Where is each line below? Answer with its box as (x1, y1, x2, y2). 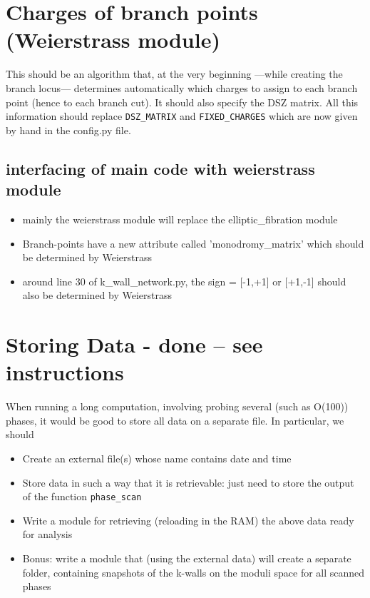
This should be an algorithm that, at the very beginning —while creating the (6, 66, 343, 81)
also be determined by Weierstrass (22, 288, 173, 303)
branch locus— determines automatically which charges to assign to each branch (6, 80, 358, 95)
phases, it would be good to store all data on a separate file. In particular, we (6, 412, 344, 427)
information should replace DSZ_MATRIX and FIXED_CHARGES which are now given (6, 108, 358, 123)
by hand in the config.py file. (6, 122, 131, 137)
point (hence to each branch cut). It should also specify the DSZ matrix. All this (6, 94, 359, 109)
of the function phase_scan (22, 489, 142, 504)
